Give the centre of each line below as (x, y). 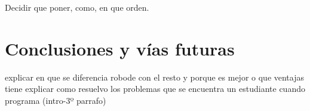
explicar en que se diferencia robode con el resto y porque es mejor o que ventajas (155, 77)
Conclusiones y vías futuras (120, 48)
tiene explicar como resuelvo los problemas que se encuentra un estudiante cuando (155, 89)
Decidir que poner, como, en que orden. (77, 7)
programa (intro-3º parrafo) (56, 100)
